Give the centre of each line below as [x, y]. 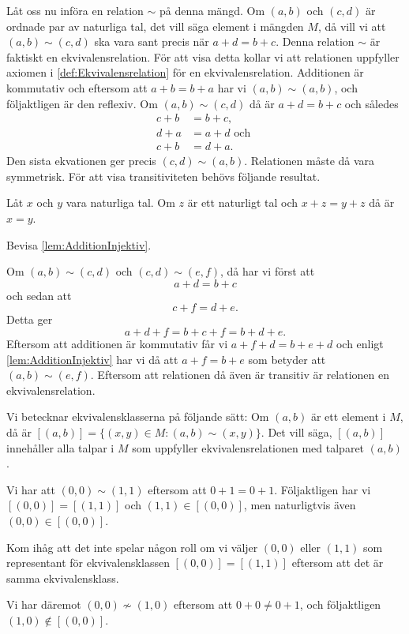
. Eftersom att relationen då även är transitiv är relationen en [240, 375]
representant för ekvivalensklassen [88, 563]
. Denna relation [315, 41]
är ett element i [348, 416]
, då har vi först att [268, 271]
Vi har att [31, 489]
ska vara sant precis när [152, 41]
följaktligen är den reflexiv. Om [82, 103]
